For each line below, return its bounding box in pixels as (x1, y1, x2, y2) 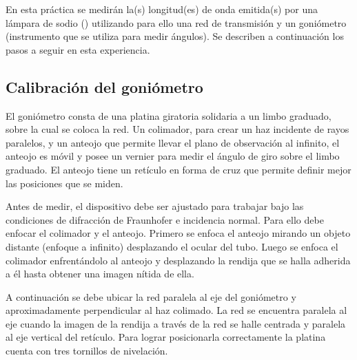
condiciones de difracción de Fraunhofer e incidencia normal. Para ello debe (6, 212, 324, 226)
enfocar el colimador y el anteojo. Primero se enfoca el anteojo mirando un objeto (6, 226, 351, 240)
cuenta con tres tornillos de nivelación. (6, 343, 168, 358)
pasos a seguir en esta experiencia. (6, 42, 150, 56)
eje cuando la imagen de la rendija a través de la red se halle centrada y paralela (6, 316, 346, 330)
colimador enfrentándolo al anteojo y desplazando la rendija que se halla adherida (6, 253, 351, 267)
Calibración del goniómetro (6, 76, 203, 97)
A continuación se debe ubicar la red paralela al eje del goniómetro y (6, 289, 296, 304)
